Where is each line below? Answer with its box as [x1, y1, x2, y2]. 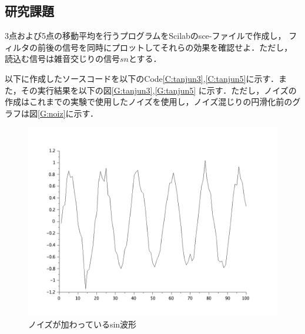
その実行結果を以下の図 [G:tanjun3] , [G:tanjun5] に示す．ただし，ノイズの [21, 84, 297, 96]
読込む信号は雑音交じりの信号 [5, 52, 120, 65]
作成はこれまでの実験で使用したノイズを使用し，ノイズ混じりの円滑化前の [5, 95, 293, 108]
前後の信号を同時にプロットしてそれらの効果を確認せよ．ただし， [37, 41, 293, 53]
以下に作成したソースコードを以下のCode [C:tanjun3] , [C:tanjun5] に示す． [5, 72, 279, 84]
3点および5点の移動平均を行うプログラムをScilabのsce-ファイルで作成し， [5, 29, 286, 42]
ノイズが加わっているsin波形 [28, 318, 137, 330]
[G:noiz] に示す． [38, 107, 99, 119]
